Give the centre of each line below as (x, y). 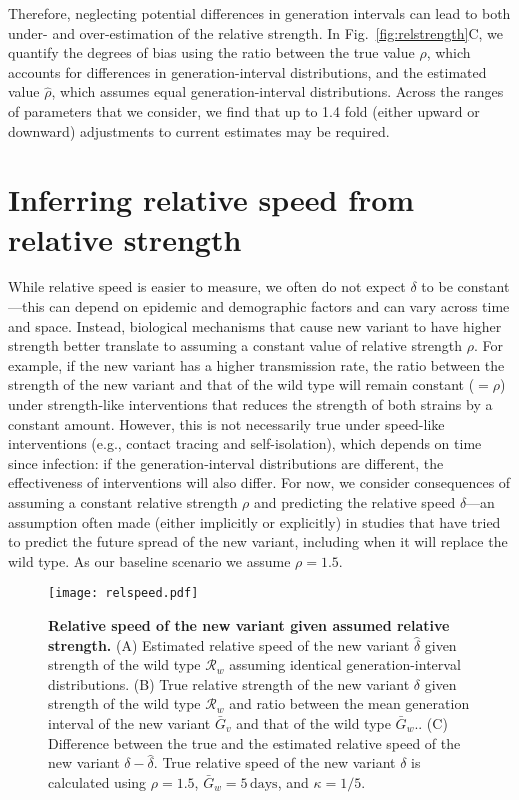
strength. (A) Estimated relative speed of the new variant (229, 644)
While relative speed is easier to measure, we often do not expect (207, 286)
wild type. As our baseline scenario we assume (149, 560)
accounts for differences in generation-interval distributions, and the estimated (247, 71)
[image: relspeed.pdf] (123, 593)
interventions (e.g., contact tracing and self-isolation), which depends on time (245, 443)
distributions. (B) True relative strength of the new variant (229, 683)
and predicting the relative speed (355, 502)
